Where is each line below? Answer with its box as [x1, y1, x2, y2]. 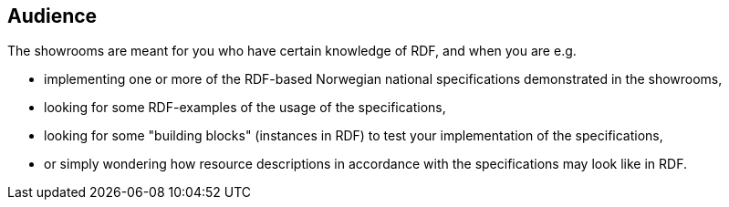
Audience [7, 5, 98, 27]
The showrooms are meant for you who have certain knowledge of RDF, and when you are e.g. [7, 43, 577, 59]
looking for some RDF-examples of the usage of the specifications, [44, 99, 446, 116]
